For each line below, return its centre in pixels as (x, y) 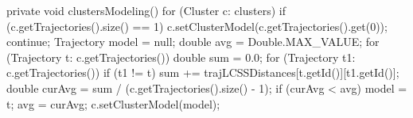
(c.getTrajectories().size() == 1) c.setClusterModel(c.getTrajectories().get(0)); (197, 26)
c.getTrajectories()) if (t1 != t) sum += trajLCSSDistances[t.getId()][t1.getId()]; (203, 72)
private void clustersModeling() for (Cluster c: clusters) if (146, 10)
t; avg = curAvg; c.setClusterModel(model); (113, 103)
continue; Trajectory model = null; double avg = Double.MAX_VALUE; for (193, 42)
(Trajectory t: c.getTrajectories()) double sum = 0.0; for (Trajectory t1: (181, 57)
